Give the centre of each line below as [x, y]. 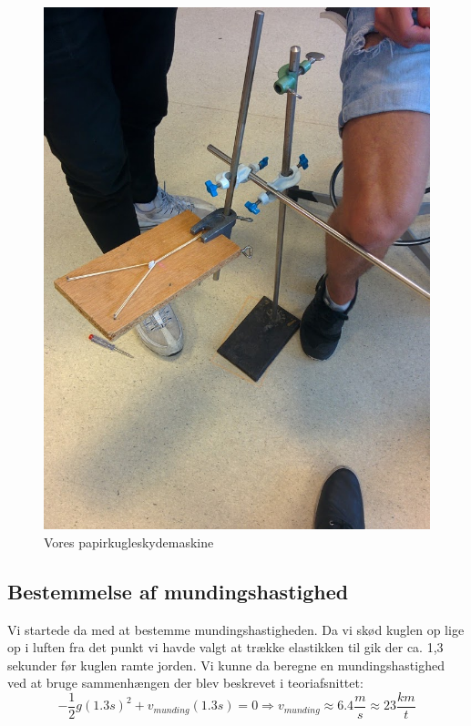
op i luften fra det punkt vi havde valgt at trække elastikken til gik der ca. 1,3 [225, 647]
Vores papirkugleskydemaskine [129, 542]
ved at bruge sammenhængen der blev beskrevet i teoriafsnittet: [185, 683]
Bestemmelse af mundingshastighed [178, 591]
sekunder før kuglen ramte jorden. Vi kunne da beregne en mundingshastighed [226, 665]
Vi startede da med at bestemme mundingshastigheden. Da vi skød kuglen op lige [236, 629]
